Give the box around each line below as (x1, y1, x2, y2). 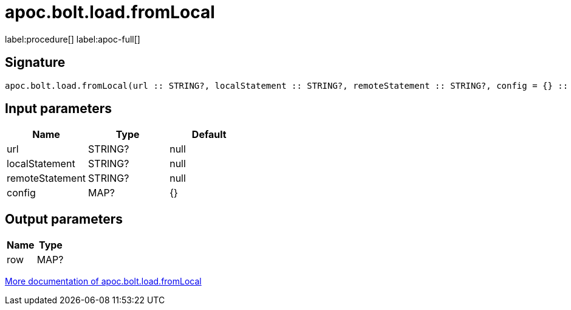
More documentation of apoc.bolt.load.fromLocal (5, 276, 202, 287)
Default (191, 128, 227, 141)
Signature (5, 55, 66, 71)
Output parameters (5, 211, 123, 227)
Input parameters (5, 101, 112, 117)
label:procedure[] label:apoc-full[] (5, 33, 140, 44)
